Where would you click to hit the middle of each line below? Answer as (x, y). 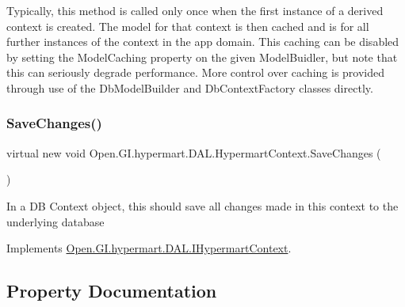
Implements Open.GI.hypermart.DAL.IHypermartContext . (149, 248)
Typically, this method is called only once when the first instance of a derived (195, 10)
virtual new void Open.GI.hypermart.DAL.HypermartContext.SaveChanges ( (194, 152)
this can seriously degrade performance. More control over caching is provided (196, 72)
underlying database (55, 221)
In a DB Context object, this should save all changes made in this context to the (202, 205)
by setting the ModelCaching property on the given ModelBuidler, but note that (202, 57)
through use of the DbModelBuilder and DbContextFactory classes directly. (190, 87)
